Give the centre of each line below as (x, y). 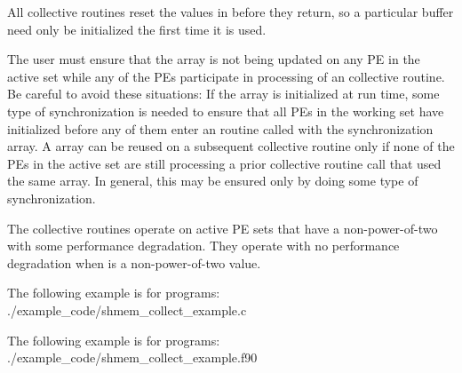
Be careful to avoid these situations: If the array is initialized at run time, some (223, 94)
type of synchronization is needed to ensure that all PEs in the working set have (226, 111)
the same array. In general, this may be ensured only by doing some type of (213, 181)
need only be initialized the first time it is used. (137, 29)
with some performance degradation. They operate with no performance (203, 246)
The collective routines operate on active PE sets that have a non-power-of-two (223, 228)
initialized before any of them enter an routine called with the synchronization (220, 128)
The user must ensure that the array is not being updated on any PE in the (214, 59)
